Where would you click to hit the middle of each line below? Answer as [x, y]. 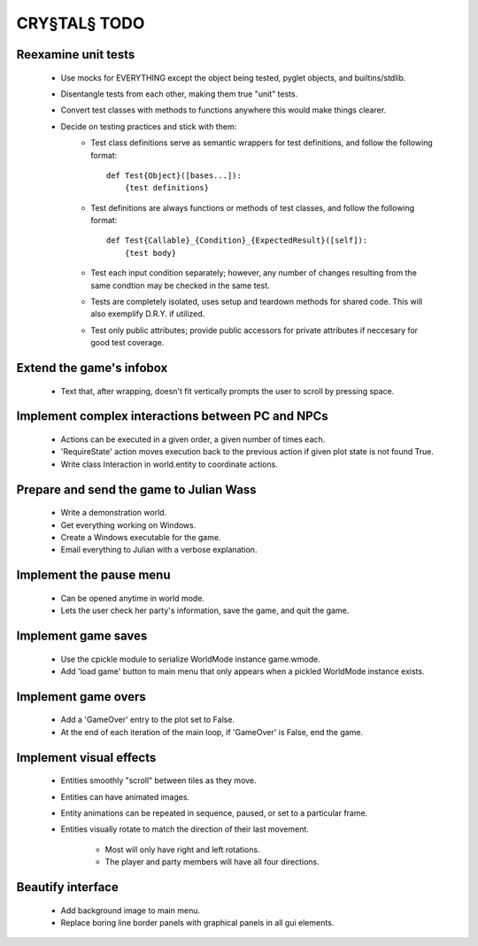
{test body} [150, 253]
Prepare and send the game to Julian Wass [136, 489]
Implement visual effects [86, 757]
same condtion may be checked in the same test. [180, 285]
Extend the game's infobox [92, 368]
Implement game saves [82, 636]
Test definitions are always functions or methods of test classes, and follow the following [253, 207]
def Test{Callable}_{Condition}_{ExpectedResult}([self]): [237, 240]
